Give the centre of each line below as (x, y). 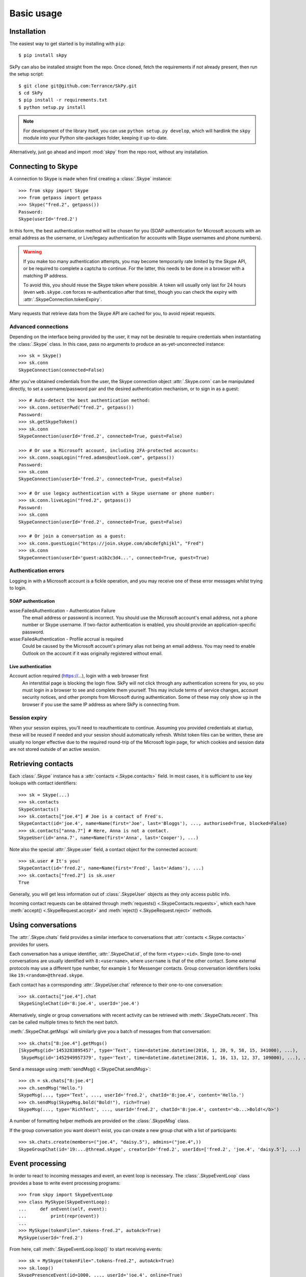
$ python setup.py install (52, 107)
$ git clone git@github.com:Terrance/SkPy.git (78, 86)
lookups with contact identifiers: (43, 783)
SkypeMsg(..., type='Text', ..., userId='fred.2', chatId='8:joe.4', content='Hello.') (132, 1095)
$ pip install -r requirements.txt (63, 100)
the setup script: (27, 74)
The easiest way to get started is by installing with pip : (67, 44)
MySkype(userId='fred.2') (51, 1238)
